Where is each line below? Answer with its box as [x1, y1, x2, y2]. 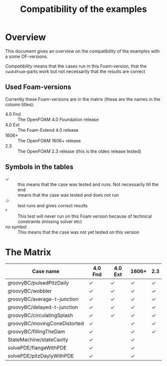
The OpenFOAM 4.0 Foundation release [17, 116, 99, 122]
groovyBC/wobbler [7, 287, 52, 294]
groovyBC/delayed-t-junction [7, 304, 79, 311]
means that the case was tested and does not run [17, 192, 119, 198]
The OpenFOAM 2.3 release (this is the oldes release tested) [17, 148, 142, 154]
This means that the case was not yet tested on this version [17, 229, 140, 235]
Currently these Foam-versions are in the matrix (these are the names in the [5, 96, 161, 102]
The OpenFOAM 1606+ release [17, 137, 81, 143]
